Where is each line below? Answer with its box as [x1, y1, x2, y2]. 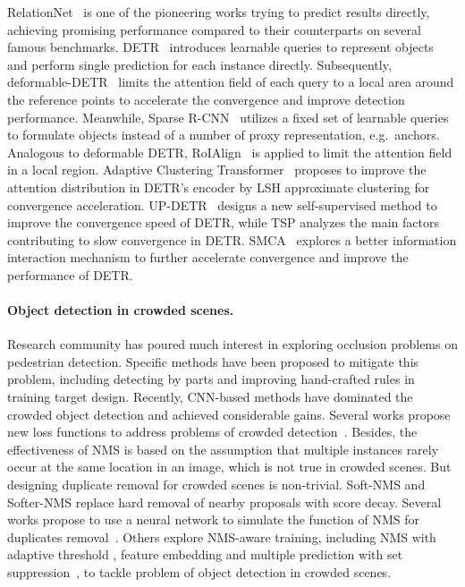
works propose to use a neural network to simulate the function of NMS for [7, 510, 419, 529]
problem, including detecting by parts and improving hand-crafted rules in [7, 370, 415, 388]
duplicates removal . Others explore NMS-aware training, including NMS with [7, 527, 436, 546]
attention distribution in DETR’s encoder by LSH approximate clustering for [7, 177, 430, 196]
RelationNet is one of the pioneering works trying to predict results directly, [7, 3, 430, 21]
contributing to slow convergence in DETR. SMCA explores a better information [7, 230, 457, 249]
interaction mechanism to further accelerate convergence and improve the [7, 248, 409, 267]
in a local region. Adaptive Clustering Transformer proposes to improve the [7, 160, 427, 179]
